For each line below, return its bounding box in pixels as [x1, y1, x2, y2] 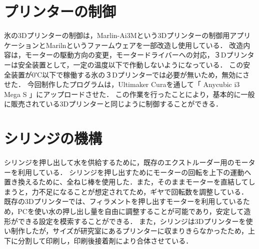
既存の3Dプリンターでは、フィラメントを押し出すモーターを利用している [4, 196, 243, 206]
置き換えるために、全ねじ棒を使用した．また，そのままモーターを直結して [4, 176, 248, 187]
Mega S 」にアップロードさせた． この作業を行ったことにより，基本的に [4, 88, 241, 99]
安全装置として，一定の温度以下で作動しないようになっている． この [17, 59, 243, 69]
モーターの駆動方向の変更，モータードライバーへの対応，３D [24, 49, 226, 60]
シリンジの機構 [4, 128, 102, 148]
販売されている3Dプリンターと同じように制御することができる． [10, 98, 222, 109]
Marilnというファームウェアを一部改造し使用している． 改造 [45, 39, 243, 50]
